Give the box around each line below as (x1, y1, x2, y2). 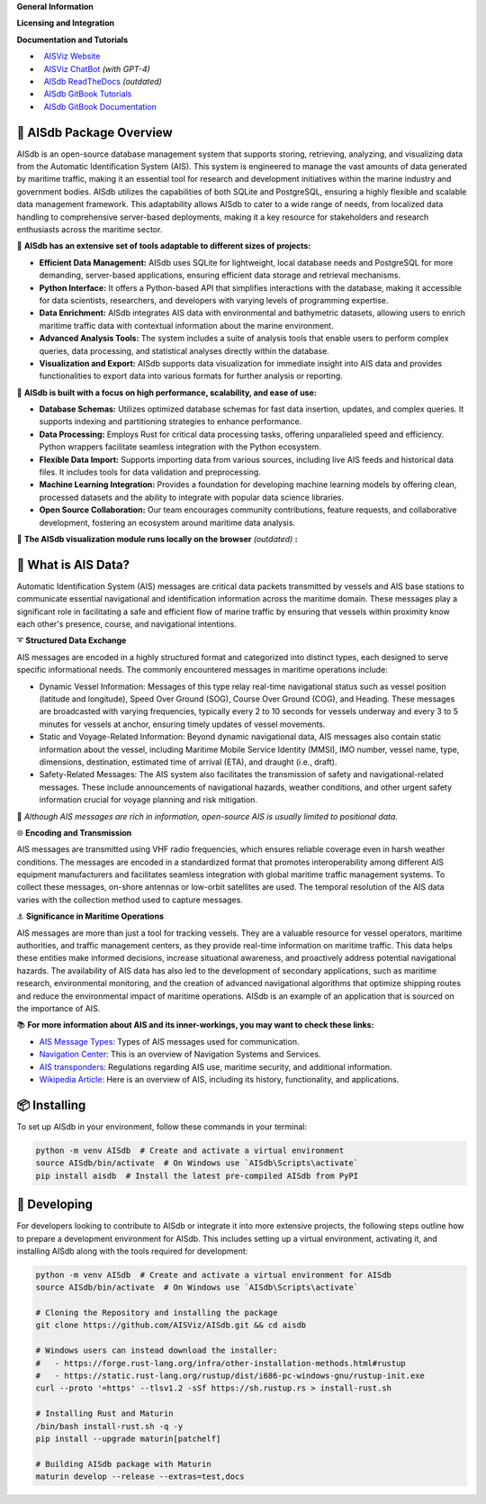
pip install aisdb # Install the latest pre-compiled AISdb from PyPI (35, 1171, 359, 1181)
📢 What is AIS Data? (16, 557, 130, 572)
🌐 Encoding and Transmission (16, 827, 132, 838)
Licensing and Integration (16, 18, 115, 29)
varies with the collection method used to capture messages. (16, 894, 243, 905)
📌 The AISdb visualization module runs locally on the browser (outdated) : (16, 533, 299, 544)
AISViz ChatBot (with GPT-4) (43, 63, 150, 74)
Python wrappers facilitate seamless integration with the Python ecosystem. (39, 441, 321, 452)
